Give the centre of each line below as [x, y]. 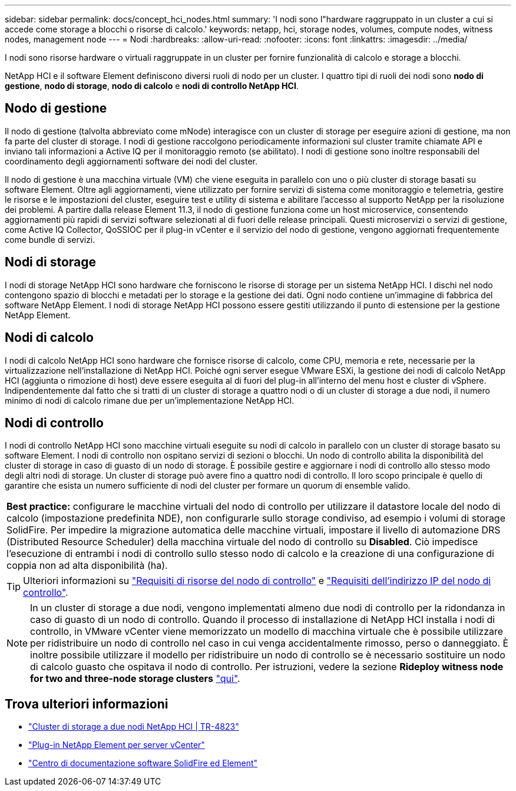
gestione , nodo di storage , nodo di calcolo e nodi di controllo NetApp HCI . [152, 86]
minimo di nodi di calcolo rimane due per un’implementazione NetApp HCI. [150, 400]
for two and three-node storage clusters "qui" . [135, 679]
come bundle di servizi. [50, 239]
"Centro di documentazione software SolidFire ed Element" [143, 763]
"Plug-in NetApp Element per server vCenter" [117, 745]
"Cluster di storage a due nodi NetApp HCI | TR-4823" [134, 727]
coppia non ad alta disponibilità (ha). [87, 566]
